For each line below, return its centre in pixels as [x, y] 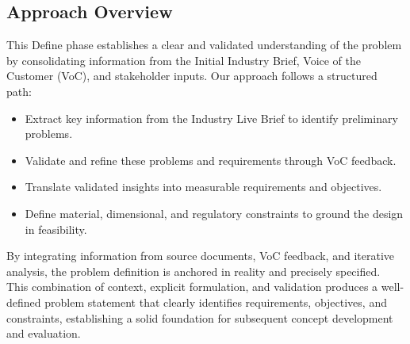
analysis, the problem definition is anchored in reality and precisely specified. [194, 271]
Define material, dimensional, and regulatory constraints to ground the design [214, 213]
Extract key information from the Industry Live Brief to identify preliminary [211, 118]
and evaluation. [44, 333]
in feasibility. [56, 229]
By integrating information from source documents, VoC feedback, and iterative [201, 256]
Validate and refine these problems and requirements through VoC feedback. [211, 160]
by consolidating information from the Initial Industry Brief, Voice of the [184, 60]
